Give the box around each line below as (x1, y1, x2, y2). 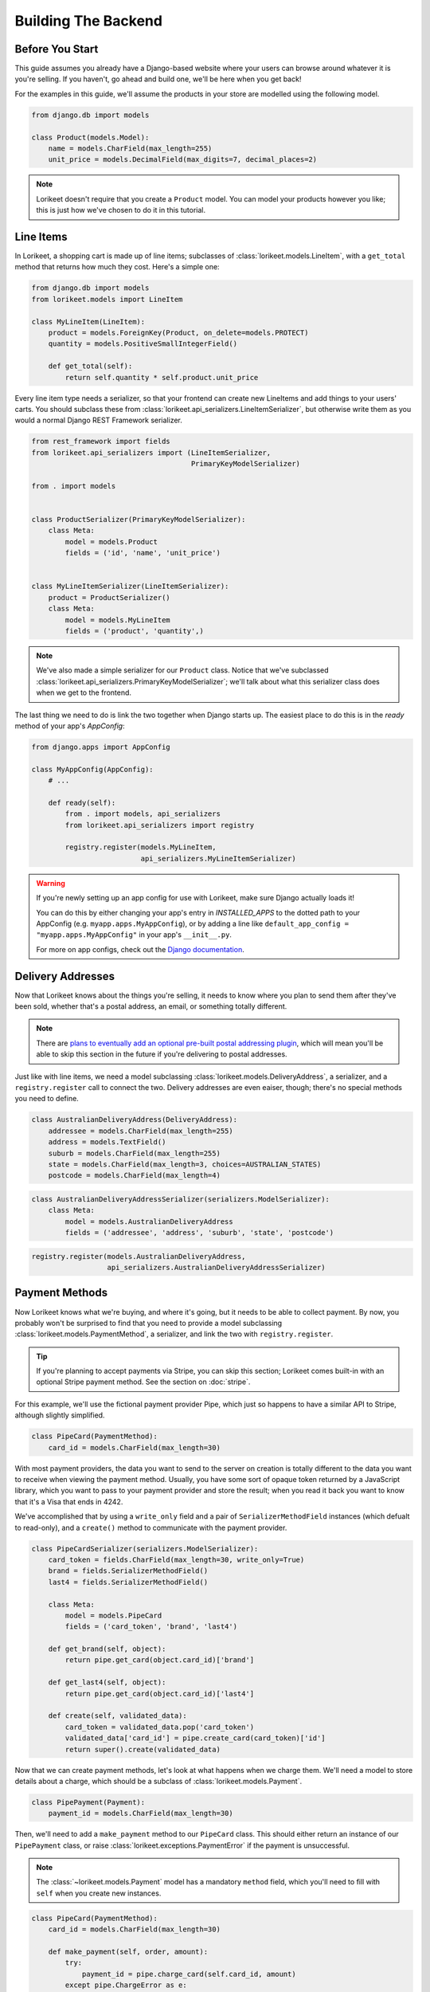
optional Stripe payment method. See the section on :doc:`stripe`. (36, 1377, 251, 1386)
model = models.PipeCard (64, 1610, 162, 1620)
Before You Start (14, 42, 99, 56)
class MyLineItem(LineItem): (31, 317, 146, 326)
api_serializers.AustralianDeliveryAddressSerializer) (107, 1263, 326, 1272)
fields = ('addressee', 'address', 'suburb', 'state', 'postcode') (64, 1228, 334, 1237)
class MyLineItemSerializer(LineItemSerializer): (31, 582, 229, 591)
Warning (36, 878, 65, 888)
